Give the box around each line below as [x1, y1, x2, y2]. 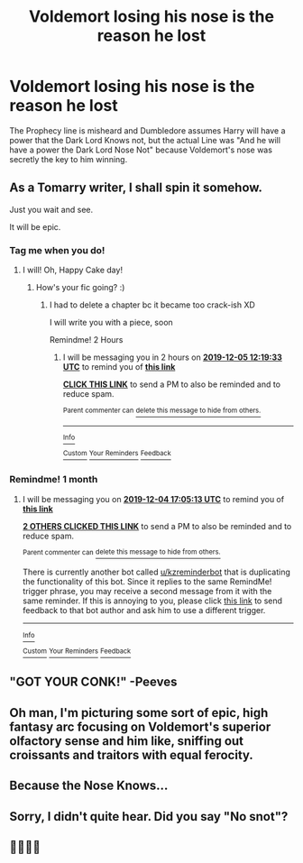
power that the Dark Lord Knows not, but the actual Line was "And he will [9, 134, 281, 145]
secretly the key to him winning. [9, 153, 128, 164]
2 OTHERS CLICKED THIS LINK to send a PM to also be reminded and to [22, 520, 292, 531]
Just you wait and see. [9, 204, 93, 215]
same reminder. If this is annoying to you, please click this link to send [22, 595, 282, 606]
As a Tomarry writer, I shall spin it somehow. [9, 180, 263, 196]
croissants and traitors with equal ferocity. [9, 747, 254, 763]
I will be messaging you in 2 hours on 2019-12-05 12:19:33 [62, 352, 282, 363]
